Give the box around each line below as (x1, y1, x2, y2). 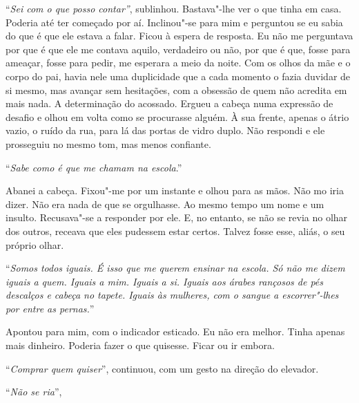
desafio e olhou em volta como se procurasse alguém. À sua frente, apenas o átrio (6, 109, 349, 124)
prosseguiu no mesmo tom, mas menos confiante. (6, 136, 211, 151)
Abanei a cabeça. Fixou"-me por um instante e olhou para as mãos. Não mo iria (6, 183, 344, 198)
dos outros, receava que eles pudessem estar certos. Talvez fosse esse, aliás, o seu (6, 223, 345, 238)
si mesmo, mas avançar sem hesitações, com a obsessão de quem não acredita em (6, 82, 347, 97)
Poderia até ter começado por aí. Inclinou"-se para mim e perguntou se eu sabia (6, 15, 343, 29)
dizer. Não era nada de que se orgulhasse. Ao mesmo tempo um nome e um (6, 196, 324, 211)
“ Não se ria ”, (6, 384, 62, 399)
